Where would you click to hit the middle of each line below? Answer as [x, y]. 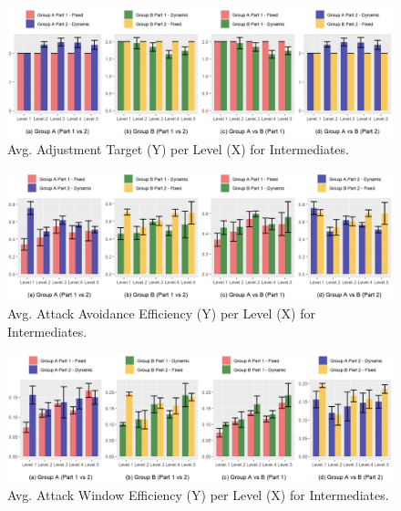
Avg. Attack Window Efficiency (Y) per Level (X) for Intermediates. [198, 495]
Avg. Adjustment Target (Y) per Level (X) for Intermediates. [178, 149]
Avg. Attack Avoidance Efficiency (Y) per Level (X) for [162, 313]
